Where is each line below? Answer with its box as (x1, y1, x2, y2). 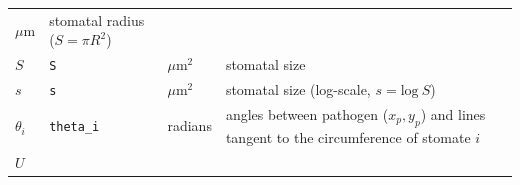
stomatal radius (49, 9, 145, 30)
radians (167, 115, 212, 136)
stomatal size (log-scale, (225, 79, 371, 100)
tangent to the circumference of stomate (225, 126, 471, 147)
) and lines (420, 104, 486, 124)
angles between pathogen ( (225, 104, 389, 124)
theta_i (49, 120, 100, 135)
